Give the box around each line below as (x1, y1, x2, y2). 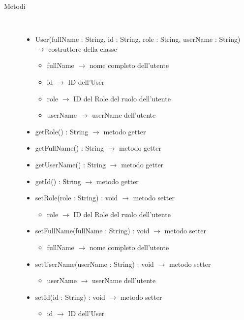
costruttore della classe (48, 43, 117, 54)
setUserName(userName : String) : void (35, 258, 154, 269)
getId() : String (35, 176, 81, 186)
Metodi (4, 1, 26, 11)
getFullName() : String (35, 143, 104, 153)
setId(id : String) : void (35, 291, 105, 302)
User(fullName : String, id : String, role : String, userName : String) (35, 34, 241, 44)
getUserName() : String (35, 159, 106, 169)
